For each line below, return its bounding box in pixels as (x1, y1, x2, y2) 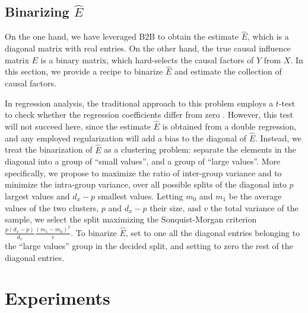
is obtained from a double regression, (162, 120, 297, 133)
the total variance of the (210, 201, 299, 214)
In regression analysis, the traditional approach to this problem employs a (5, 96, 274, 109)
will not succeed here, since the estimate (5, 120, 151, 133)
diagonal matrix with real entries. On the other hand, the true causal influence (5, 42, 291, 54)
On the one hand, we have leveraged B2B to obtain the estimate (5, 30, 239, 43)
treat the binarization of (5, 143, 93, 156)
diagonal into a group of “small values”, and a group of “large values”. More (5, 155, 281, 167)
